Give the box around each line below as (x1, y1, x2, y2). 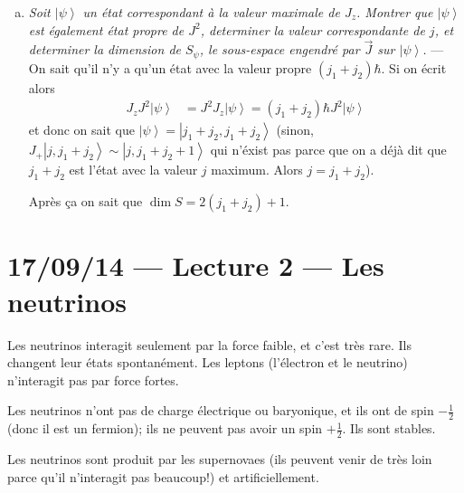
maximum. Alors (211, 160, 303, 179)
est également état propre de (28, 20, 185, 39)
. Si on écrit (381, 58, 447, 77)
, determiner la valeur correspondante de (200, 20, 425, 39)
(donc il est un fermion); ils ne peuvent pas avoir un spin (7, 419, 323, 438)
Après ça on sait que (28, 192, 143, 211)
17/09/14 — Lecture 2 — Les (7, 247, 384, 284)
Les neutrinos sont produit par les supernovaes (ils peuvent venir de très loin (7, 450, 432, 469)
